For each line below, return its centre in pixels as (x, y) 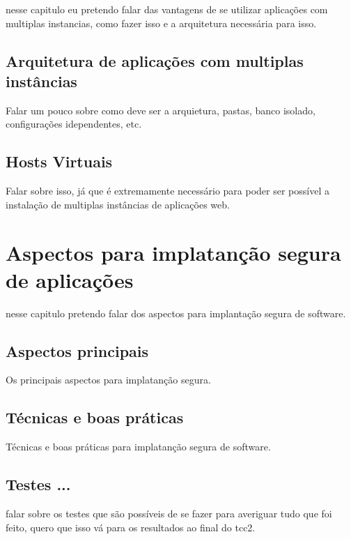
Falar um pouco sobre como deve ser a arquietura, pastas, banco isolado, (161, 110)
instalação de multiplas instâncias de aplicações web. (118, 204)
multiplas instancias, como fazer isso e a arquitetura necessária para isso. (161, 23)
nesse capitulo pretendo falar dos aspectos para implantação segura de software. (176, 313)
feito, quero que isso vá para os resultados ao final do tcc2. (131, 527)
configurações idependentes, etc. (74, 124)
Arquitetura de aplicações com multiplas (155, 60)
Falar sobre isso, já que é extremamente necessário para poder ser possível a (167, 191)
